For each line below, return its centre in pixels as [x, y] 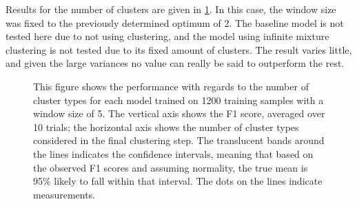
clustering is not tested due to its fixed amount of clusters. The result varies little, [179, 49]
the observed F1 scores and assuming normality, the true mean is [171, 167]
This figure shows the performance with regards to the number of [171, 86]
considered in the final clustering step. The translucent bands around [179, 140]
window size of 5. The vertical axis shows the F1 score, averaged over [179, 113]
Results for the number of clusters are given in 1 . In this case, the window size [171, 9]
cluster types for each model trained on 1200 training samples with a [178, 100]
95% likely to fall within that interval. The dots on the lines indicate [178, 181]
